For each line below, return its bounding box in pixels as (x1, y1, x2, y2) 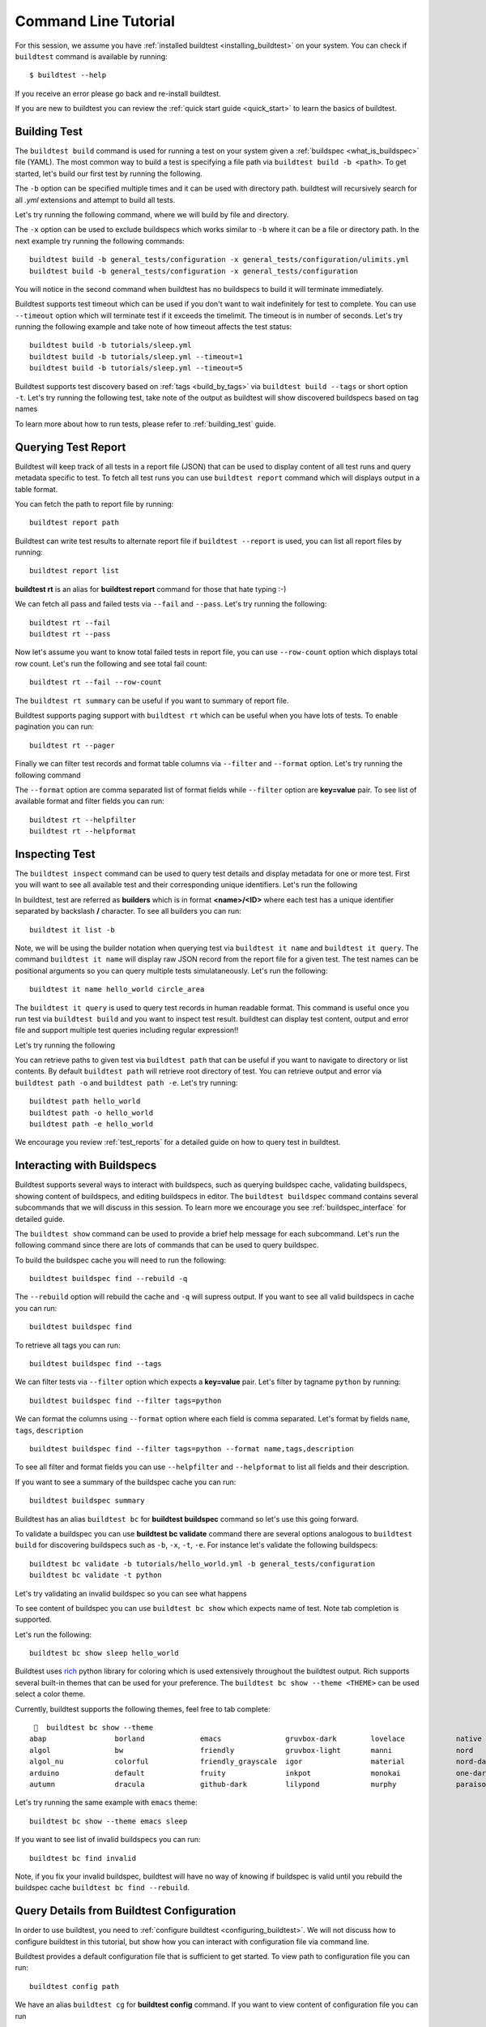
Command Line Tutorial (15, 12, 176, 30)
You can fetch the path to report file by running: (15, 499, 174, 508)
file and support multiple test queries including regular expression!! (15, 1026, 239, 1035)
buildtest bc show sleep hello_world (29, 1648, 180, 1658)
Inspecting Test (15, 847, 96, 861)
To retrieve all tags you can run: (15, 1340, 121, 1350)
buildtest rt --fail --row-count (29, 678, 162, 687)
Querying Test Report (15, 440, 126, 454)
